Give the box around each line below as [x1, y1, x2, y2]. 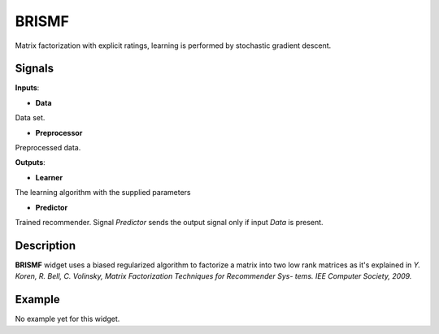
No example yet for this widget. [15, 314, 120, 324]
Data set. [15, 113, 46, 123]
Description [15, 238, 76, 252]
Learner [35, 172, 63, 182]
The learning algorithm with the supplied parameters [15, 188, 191, 197]
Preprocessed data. [15, 143, 81, 153]
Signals [15, 62, 54, 76]
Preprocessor [35, 128, 83, 137]
